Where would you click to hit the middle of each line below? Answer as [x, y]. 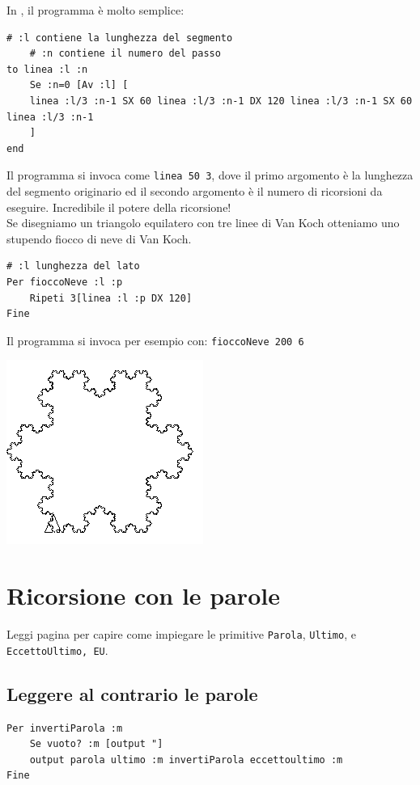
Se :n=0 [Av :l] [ [79, 85]
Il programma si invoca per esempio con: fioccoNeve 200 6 [155, 340]
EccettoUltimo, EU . [57, 650]
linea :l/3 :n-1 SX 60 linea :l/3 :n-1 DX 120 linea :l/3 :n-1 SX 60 [221, 101]
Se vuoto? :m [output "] [96, 744]
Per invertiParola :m [65, 728]
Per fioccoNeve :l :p [65, 282]
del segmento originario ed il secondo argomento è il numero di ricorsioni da [195, 191]
